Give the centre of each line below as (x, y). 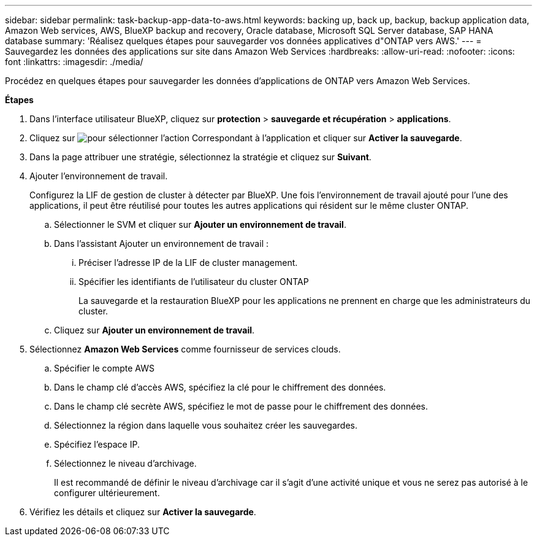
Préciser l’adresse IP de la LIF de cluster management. (188, 263)
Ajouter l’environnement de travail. (99, 176)
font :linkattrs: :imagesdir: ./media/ (74, 62)
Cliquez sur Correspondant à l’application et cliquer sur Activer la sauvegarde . (246, 138)
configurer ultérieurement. (107, 493)
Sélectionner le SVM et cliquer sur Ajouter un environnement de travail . (200, 224)
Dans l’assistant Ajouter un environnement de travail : (161, 243)
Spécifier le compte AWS (104, 368)
